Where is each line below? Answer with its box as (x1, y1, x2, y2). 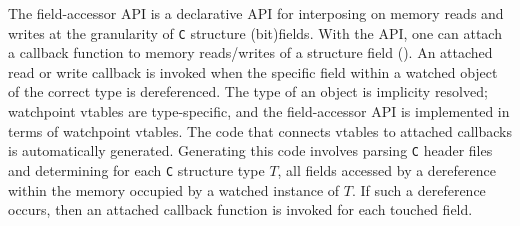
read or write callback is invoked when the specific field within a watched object (8, 61, 498, 82)
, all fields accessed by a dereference (277, 159, 496, 180)
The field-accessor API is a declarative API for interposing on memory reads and (8, 3, 504, 23)
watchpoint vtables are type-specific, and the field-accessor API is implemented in (8, 101, 510, 122)
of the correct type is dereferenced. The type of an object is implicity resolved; (8, 81, 488, 102)
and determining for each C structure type (8, 159, 265, 180)
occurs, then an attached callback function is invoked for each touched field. (8, 199, 473, 220)
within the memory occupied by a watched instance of (8, 179, 340, 200)
